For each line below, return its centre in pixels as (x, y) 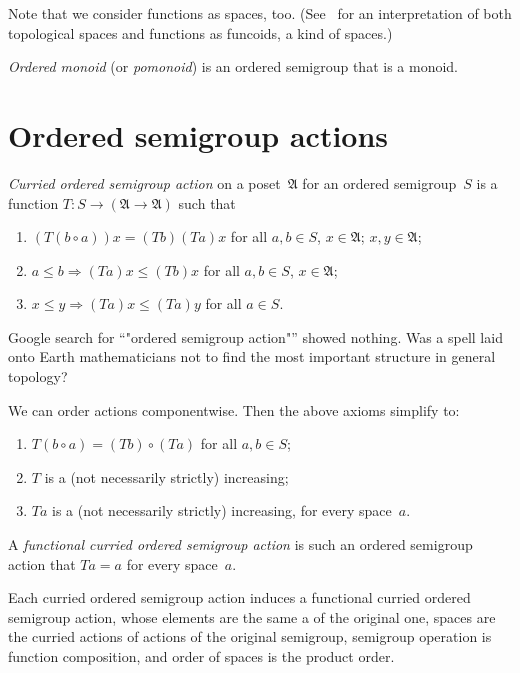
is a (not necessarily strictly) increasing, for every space (222, 510)
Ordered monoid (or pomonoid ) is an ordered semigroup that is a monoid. (233, 66)
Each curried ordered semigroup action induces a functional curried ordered (239, 597)
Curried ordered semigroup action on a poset (144, 182)
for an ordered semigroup (379, 182)
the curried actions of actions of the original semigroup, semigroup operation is (250, 636)
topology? (38, 376)
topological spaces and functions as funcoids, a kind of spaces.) (200, 32)
